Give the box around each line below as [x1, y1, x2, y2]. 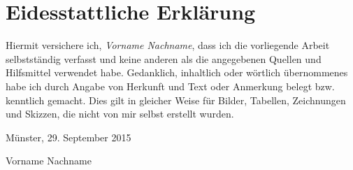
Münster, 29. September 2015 [6, 129, 131, 144]
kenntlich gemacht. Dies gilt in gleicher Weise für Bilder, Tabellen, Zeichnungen [6, 92, 346, 107]
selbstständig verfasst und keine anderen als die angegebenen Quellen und [6, 51, 322, 66]
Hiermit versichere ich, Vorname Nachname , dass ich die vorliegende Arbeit [6, 38, 330, 52]
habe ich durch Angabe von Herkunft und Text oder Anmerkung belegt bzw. [6, 78, 335, 93]
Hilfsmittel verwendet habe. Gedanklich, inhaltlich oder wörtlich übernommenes [6, 65, 348, 80]
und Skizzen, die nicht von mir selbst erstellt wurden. [6, 106, 234, 121]
